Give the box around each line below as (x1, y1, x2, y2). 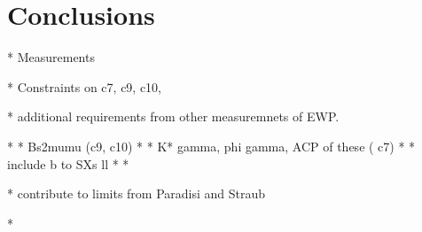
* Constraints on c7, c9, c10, (7, 77, 162, 96)
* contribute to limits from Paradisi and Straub (7, 184, 266, 203)
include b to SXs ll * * (7, 154, 129, 173)
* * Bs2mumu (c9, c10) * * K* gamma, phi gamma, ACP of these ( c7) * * (7, 136, 416, 155)
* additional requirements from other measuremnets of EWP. (7, 107, 340, 126)
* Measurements (7, 48, 95, 66)
